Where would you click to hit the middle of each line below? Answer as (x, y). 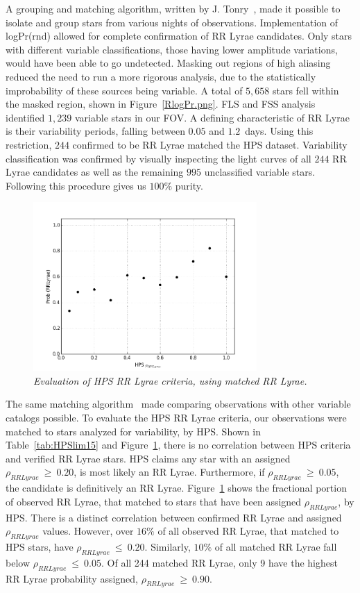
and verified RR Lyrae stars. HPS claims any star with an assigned (148, 458)
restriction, (29, 144)
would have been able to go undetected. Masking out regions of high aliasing (168, 63)
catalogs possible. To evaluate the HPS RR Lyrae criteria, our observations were (176, 417)
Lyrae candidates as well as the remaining (95, 172)
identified (25, 117)
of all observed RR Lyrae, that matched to (248, 531)
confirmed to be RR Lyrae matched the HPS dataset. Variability (210, 144)
